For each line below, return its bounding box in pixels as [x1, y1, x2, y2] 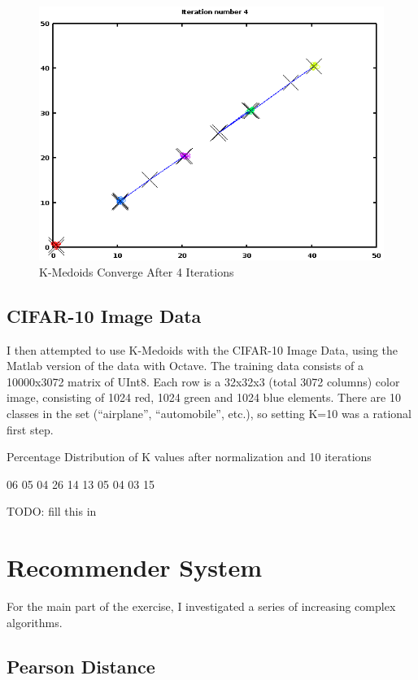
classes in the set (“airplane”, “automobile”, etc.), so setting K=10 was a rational [7, 404, 411, 421]
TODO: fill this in [7, 503, 97, 520]
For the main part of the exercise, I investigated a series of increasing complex [7, 598, 396, 615]
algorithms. [7, 613, 63, 630]
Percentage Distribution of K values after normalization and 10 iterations [7, 448, 372, 465]
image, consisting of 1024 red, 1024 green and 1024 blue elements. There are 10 [7, 389, 401, 406]
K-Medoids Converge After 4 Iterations [39, 263, 234, 280]
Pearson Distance [7, 653, 155, 678]
